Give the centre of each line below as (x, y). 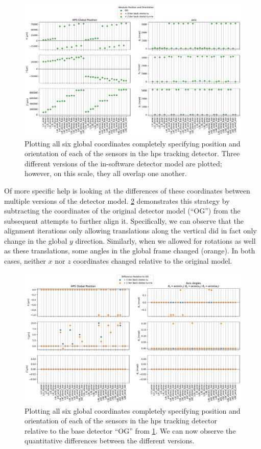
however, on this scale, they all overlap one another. (106, 173)
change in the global (36, 240)
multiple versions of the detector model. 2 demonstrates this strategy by (117, 200)
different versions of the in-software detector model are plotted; (123, 163)
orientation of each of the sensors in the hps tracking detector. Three (132, 153)
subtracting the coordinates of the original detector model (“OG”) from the (122, 211)
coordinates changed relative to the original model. (153, 261)
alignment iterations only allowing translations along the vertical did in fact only (130, 231)
